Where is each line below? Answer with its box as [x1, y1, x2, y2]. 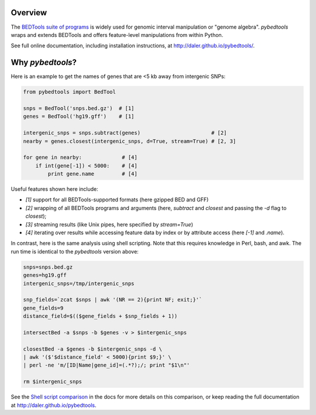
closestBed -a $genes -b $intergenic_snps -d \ [23, 345, 162, 352]
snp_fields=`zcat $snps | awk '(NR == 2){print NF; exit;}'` [23, 296, 202, 303]
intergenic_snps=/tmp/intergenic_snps [23, 280, 135, 287]
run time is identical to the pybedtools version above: [11, 248, 139, 255]
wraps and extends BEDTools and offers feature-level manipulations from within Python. [11, 31, 224, 38]
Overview [11, 8, 47, 18]
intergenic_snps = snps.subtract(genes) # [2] [23, 129, 227, 136]
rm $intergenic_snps [23, 378, 82, 385]
